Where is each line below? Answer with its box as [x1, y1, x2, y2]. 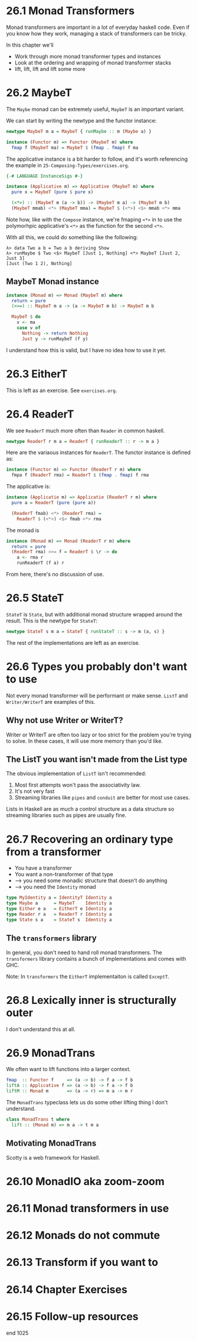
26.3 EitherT [6, 367, 68, 380]
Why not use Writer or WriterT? [6, 716, 123, 726]
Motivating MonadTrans [6, 1138, 97, 1149]
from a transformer [6, 845, 101, 859]
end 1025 [6, 1329, 29, 1336]
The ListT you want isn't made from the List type [6, 755, 188, 765]
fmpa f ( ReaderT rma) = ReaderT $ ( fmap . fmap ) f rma [11, 472, 149, 478]
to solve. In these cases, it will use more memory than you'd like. [6, 737, 163, 745]
